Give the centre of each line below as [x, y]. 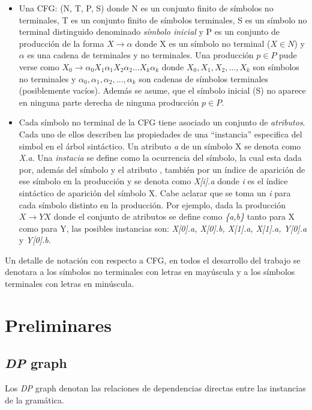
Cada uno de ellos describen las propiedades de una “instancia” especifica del [160, 134]
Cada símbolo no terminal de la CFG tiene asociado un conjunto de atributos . [162, 122]
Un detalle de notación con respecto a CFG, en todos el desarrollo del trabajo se [153, 260]
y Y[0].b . [35, 240]
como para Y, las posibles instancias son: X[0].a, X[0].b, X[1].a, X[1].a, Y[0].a [163, 228]
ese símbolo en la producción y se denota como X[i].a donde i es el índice [153, 181]
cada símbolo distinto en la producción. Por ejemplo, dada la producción [152, 204]
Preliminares [58, 324]
